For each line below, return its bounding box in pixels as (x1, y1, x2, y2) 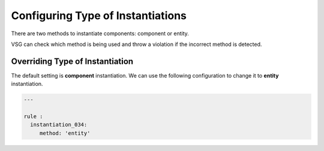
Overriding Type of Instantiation (11, 56, 134, 66)
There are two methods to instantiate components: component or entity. (11, 30, 189, 37)
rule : (23, 113, 43, 119)
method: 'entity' (39, 130, 91, 137)
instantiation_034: (30, 121, 88, 128)
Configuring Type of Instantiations (11, 9, 187, 22)
